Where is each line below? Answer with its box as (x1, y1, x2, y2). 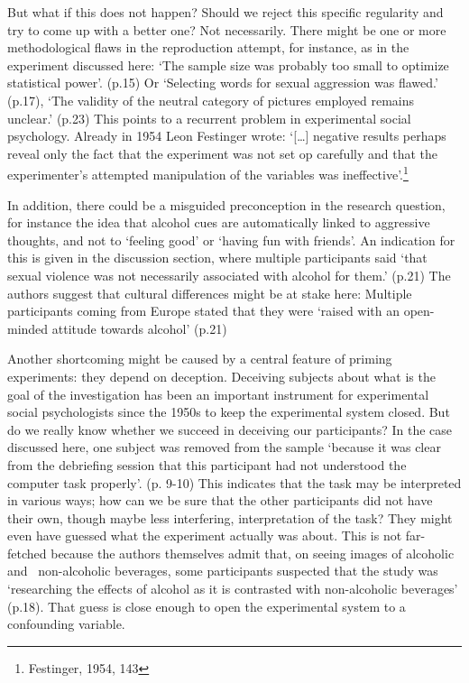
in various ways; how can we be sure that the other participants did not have (7, 491, 433, 510)
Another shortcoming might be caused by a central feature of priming (7, 349, 392, 368)
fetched (7, 543, 47, 562)
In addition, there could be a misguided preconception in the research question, (7, 195, 446, 214)
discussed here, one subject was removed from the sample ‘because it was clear (7, 438, 441, 457)
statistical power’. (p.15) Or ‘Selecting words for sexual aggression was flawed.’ (7, 73, 438, 92)
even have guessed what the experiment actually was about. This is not (7, 526, 402, 545)
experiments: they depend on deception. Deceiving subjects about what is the (7, 366, 436, 385)
